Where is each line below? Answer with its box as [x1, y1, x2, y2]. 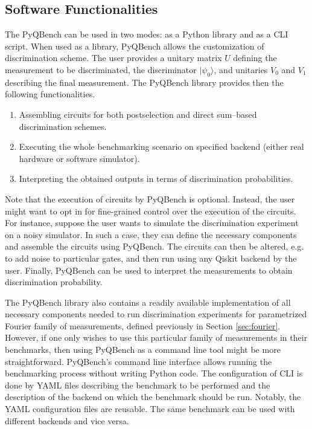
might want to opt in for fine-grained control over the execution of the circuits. [5, 204, 296, 217]
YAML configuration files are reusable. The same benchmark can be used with [5, 402, 295, 415]
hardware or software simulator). [19, 152, 140, 164]
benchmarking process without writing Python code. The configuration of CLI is [5, 367, 303, 379]
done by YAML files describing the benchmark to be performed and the [5, 378, 270, 391]
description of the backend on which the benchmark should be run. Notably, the [5, 390, 301, 403]
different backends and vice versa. [5, 414, 129, 427]
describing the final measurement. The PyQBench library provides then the [5, 76, 284, 88]
